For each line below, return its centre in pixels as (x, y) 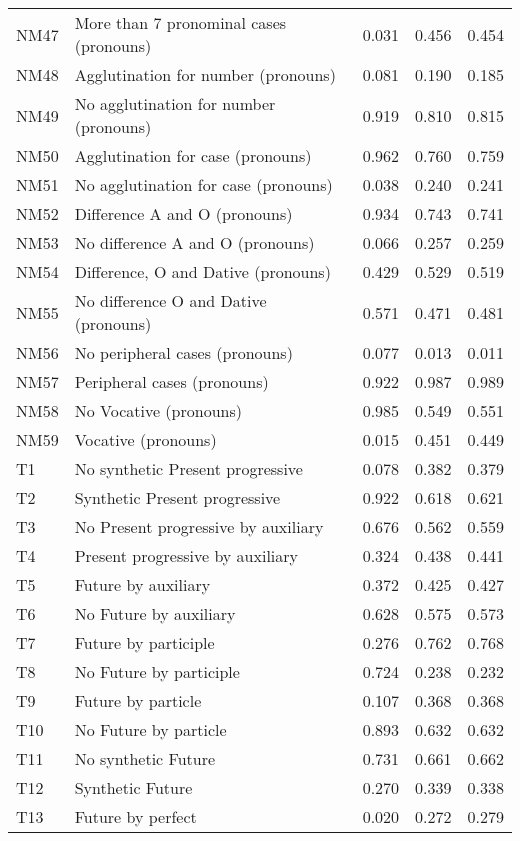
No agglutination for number (175, 103)
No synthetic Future (145, 758)
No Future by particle (150, 729)
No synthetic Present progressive (188, 468)
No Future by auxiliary (155, 613)
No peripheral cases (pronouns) (183, 352)
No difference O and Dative (170, 300)
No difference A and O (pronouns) (194, 242)
